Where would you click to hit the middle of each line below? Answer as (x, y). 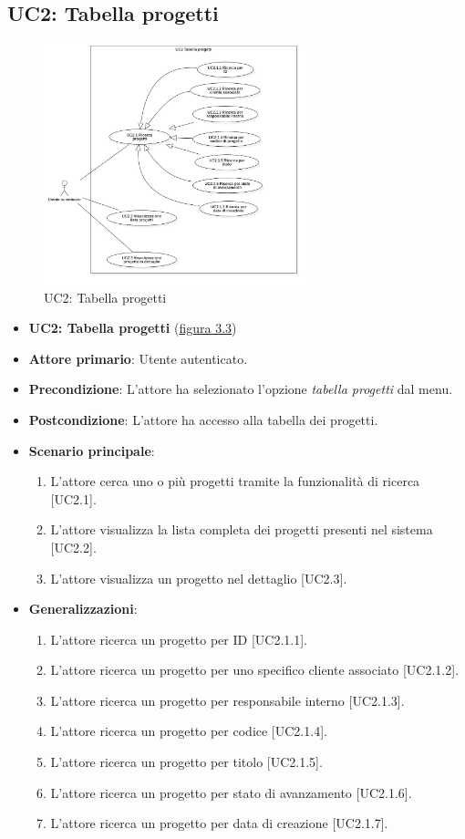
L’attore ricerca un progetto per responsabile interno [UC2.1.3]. (227, 700)
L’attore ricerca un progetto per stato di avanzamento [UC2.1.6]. (231, 792)
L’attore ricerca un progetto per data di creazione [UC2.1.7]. (219, 823)
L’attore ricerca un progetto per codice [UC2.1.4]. (189, 731)
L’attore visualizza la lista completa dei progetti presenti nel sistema (242, 529)
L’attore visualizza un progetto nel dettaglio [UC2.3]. (199, 578)
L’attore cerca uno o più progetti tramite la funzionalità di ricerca (235, 481)
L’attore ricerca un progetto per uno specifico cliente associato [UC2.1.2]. (255, 670)
